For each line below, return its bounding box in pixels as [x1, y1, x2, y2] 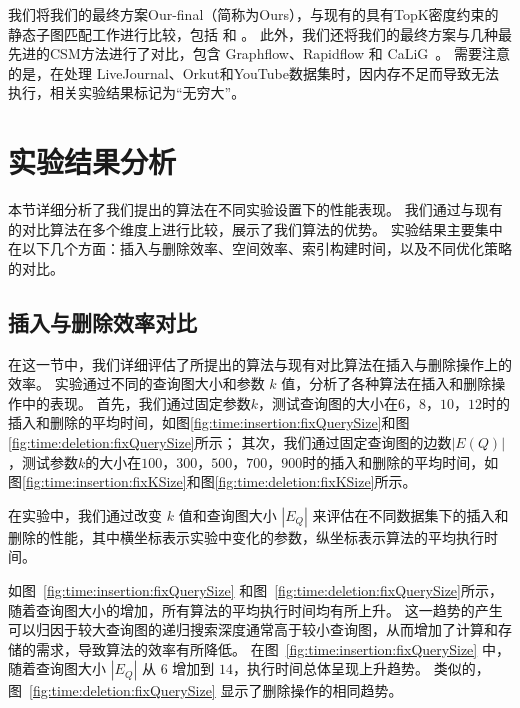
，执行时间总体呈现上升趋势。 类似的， [232, 658, 490, 679]
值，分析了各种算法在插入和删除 [281, 373, 492, 394]
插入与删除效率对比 [8, 306, 197, 337]
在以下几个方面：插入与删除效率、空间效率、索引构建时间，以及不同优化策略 [8, 238, 512, 259]
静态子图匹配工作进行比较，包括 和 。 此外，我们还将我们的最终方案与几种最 [8, 23, 513, 44]
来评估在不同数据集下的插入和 [312, 504, 509, 525]
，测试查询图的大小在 [257, 392, 398, 413]
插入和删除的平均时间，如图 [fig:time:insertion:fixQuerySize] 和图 [8, 412, 410, 433]
